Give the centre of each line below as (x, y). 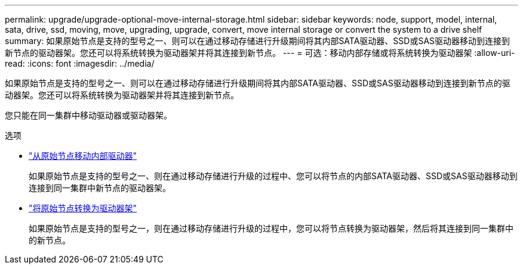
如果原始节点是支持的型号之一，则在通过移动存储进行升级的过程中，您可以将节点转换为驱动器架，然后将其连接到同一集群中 (271, 228)
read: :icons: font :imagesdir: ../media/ (80, 63)
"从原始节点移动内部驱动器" (83, 156)
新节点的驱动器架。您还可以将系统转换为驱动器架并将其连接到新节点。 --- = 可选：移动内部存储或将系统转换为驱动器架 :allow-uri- (260, 53)
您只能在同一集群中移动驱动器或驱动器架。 (88, 115)
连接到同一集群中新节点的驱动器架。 (100, 188)
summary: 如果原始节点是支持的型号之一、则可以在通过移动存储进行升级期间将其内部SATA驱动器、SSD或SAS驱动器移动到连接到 (258, 41)
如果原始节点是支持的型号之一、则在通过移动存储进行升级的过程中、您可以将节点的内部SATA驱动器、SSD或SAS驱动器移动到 (273, 176)
